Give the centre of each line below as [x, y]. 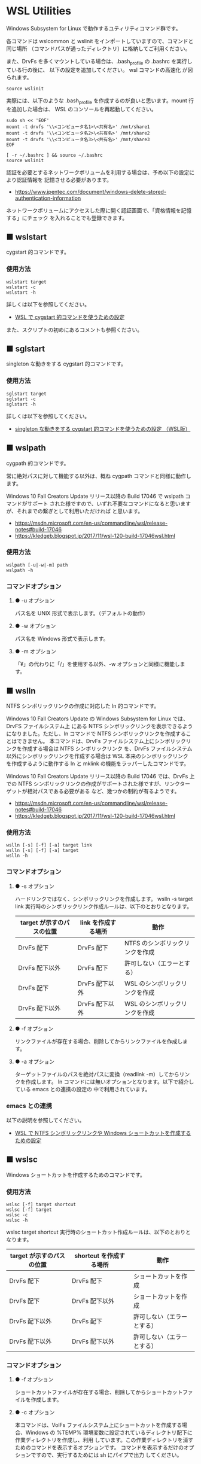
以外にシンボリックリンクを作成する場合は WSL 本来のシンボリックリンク [97, 756]
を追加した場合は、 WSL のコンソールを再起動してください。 [81, 109]
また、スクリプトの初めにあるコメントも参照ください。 [74, 330]
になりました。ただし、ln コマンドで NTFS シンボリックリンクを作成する [96, 733]
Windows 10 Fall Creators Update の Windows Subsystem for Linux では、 [97, 719]
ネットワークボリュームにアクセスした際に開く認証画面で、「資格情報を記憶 [99, 210]
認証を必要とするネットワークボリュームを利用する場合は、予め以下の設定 [98, 172]
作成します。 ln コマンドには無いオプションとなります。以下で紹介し [110, 1082]
